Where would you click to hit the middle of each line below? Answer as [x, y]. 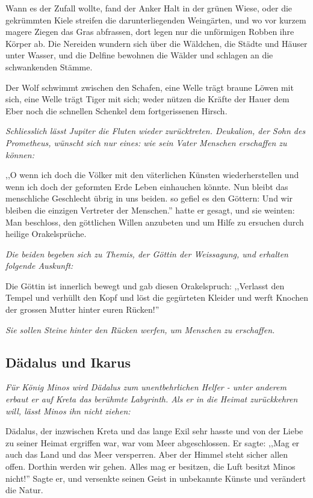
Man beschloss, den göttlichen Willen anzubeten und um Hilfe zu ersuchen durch [155, 222]
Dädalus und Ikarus [68, 362]
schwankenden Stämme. [49, 66]
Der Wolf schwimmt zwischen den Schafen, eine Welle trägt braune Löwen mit [150, 87]
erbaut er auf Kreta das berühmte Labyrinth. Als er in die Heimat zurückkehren [152, 399]
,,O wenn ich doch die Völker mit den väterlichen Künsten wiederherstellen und [152, 175]
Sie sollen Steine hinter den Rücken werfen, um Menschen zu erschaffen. [140, 329]
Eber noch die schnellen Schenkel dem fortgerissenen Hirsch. [116, 110]
